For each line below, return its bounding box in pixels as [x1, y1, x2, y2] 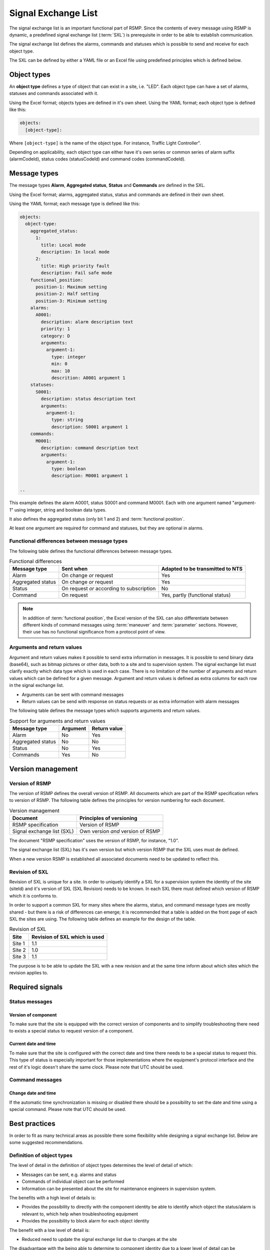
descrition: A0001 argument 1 [51, 375, 125, 380]
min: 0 [51, 361, 67, 367]
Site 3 [12, 953, 26, 960]
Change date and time [9, 1090, 56, 1096]
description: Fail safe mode [40, 270, 112, 276]
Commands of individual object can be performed [21, 1178, 124, 1184]
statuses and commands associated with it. [9, 90, 98, 96]
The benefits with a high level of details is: [9, 1194, 96, 1200]
